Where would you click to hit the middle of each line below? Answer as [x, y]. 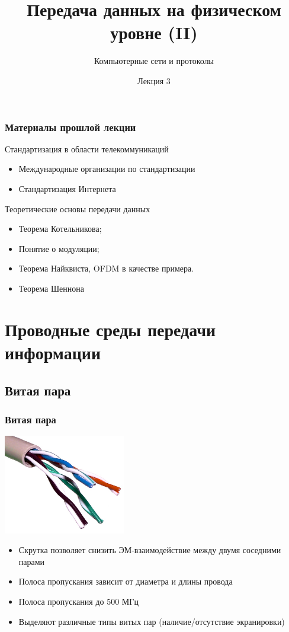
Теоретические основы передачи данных [78, 208]
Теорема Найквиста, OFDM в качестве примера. [106, 268]
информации [53, 352]
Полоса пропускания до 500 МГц [78, 601]
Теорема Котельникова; [60, 229]
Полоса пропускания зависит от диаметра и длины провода [126, 581]
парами [32, 561]
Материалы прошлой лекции [70, 127]
